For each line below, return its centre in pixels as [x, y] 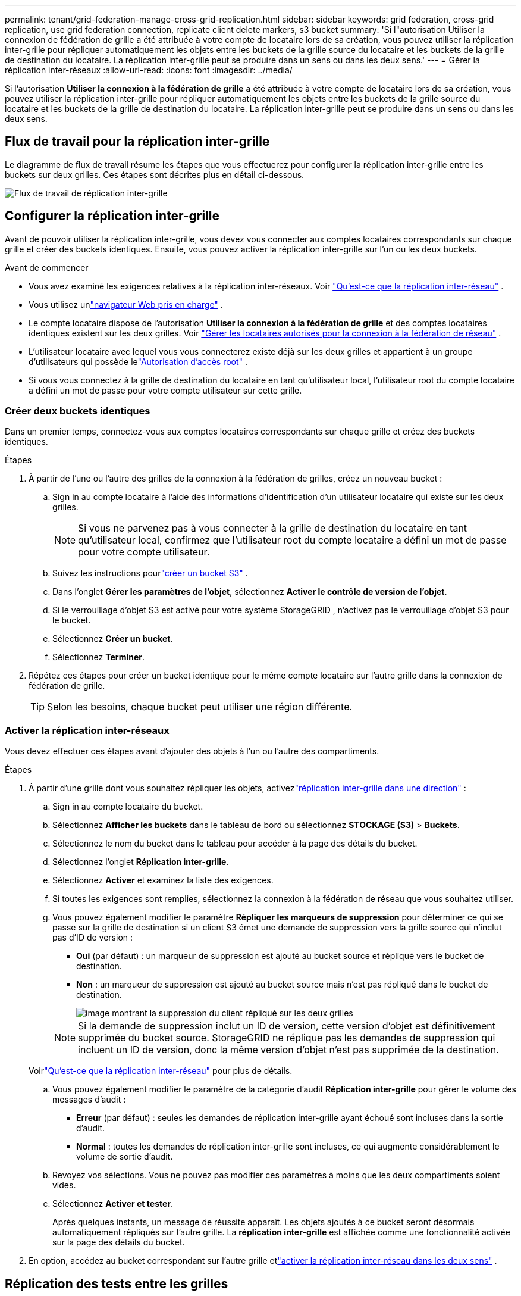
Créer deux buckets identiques [78, 411]
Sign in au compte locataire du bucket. [128, 807]
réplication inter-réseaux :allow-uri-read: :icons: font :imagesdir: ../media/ [149, 70]
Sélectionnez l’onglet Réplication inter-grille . [141, 862]
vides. [64, 1185]
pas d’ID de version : [93, 938]
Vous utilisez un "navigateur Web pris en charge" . [126, 304]
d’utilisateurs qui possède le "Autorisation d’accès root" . [138, 361]
